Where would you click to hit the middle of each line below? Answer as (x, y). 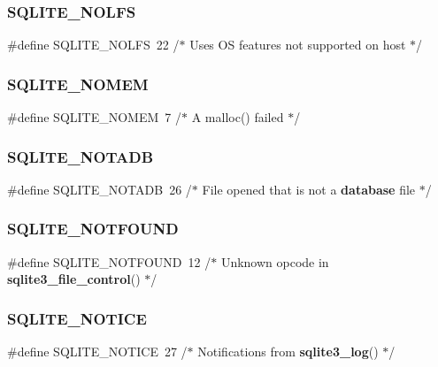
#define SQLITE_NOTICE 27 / (97, 352)
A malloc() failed (238, 117)
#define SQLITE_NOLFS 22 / (93, 45)
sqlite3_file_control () (74, 279)
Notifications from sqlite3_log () (288, 352)
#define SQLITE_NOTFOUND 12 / (109, 261)
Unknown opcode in (275, 261)
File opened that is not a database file (309, 189)
